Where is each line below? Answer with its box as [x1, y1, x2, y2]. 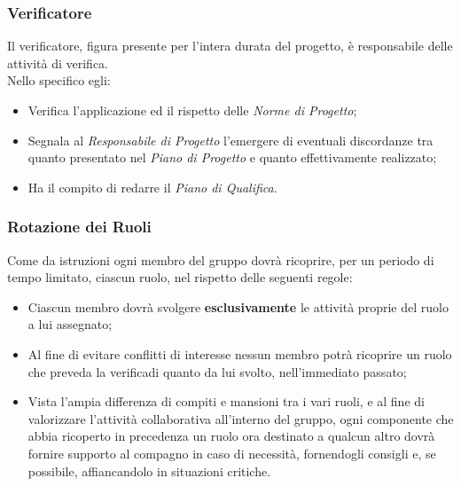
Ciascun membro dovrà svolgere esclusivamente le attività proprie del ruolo [27, 297, 449, 316]
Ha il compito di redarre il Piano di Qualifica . [27, 177, 277, 196]
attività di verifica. [7, 53, 109, 72]
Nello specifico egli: [7, 71, 111, 90]
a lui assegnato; [27, 315, 113, 333]
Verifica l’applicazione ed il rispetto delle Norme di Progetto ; [27, 101, 357, 119]
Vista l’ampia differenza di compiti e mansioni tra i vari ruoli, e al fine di [27, 392, 425, 411]
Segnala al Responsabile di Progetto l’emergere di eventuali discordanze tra [27, 130, 434, 149]
